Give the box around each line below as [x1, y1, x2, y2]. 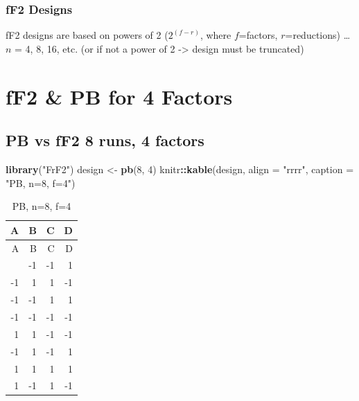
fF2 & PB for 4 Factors [6, 82, 233, 110]
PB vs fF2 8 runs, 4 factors [6, 130, 204, 151]
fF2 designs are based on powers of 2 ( [6, 28, 168, 42]
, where [200, 28, 231, 42]
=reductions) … [285, 28, 351, 42]
